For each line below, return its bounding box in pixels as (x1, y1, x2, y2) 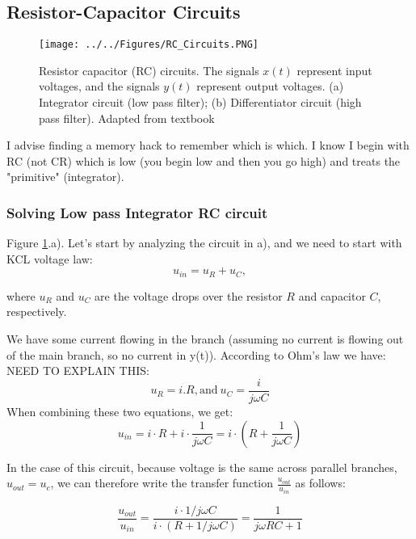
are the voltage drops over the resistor (95, 287, 283, 304)
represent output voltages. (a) (196, 78, 344, 95)
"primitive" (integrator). (6, 168, 124, 185)
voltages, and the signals (39, 78, 160, 95)
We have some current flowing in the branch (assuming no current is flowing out (6, 331, 404, 347)
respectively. (6, 303, 67, 320)
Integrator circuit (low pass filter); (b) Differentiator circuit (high (39, 94, 362, 111)
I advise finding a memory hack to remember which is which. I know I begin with (6, 137, 410, 154)
